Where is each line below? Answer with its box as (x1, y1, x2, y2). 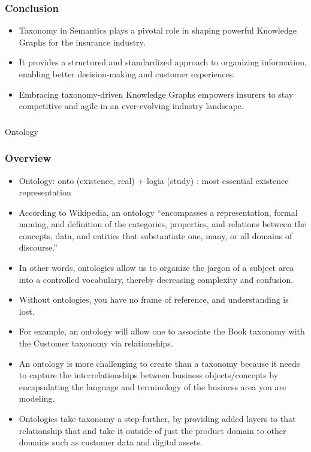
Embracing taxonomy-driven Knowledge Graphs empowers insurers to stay (19, 88, 294, 100)
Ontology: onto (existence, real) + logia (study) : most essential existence (19, 174, 289, 186)
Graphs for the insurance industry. (19, 35, 146, 48)
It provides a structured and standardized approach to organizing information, (19, 56, 307, 68)
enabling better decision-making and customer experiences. (19, 68, 235, 80)
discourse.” (19, 241, 58, 254)
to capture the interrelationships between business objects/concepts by (19, 369, 279, 381)
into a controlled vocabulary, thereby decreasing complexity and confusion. (19, 273, 294, 285)
